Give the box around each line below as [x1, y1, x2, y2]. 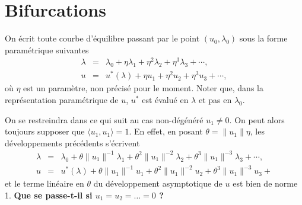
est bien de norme [233, 177, 298, 190]
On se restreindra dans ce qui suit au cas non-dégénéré [5, 113, 204, 126]
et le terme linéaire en [5, 177, 84, 190]
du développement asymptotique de [93, 177, 222, 190]
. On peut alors [229, 113, 285, 126]
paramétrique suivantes [5, 43, 89, 56]
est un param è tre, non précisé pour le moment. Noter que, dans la [23, 82, 263, 94]
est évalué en [142, 93, 189, 105]
